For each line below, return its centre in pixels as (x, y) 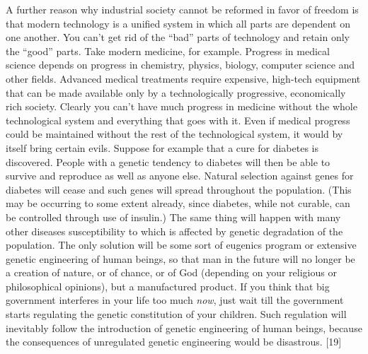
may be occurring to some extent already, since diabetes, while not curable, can (178, 203)
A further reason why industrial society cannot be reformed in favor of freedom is (182, 9)
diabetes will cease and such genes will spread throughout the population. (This (179, 189)
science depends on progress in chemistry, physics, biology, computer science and (180, 65)
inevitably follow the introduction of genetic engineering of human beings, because (184, 328)
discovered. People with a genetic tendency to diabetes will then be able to (168, 161)
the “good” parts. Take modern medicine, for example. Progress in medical (168, 51)
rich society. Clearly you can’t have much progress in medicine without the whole (182, 106)
